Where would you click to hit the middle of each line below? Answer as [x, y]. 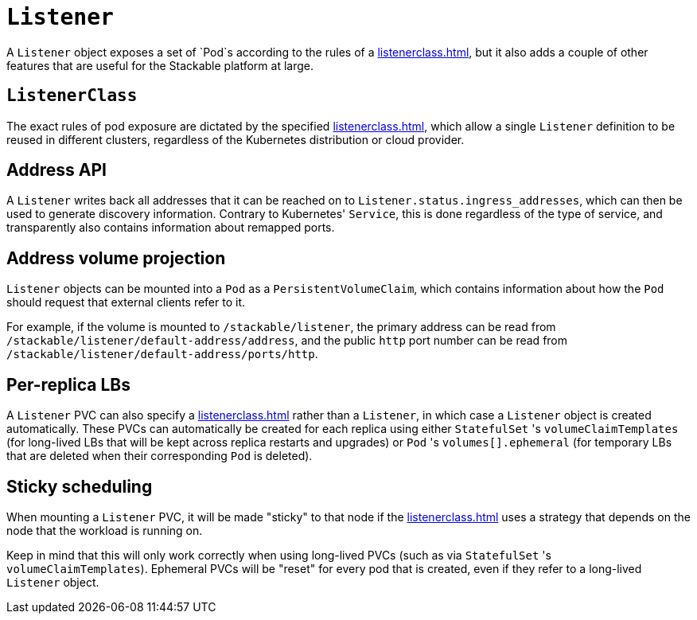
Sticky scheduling [80, 486]
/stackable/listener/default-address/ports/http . [162, 354]
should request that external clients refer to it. [126, 302]
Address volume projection [116, 258]
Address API [56, 170]
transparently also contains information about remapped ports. [171, 228]
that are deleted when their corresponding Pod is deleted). [160, 456]
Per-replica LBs [68, 384]
